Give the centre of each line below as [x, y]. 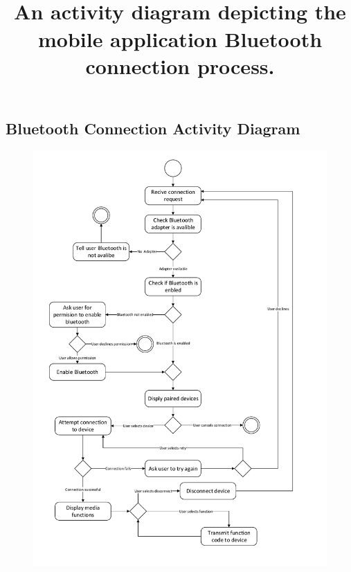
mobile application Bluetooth [180, 38]
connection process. [180, 65]
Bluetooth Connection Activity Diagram [153, 128]
